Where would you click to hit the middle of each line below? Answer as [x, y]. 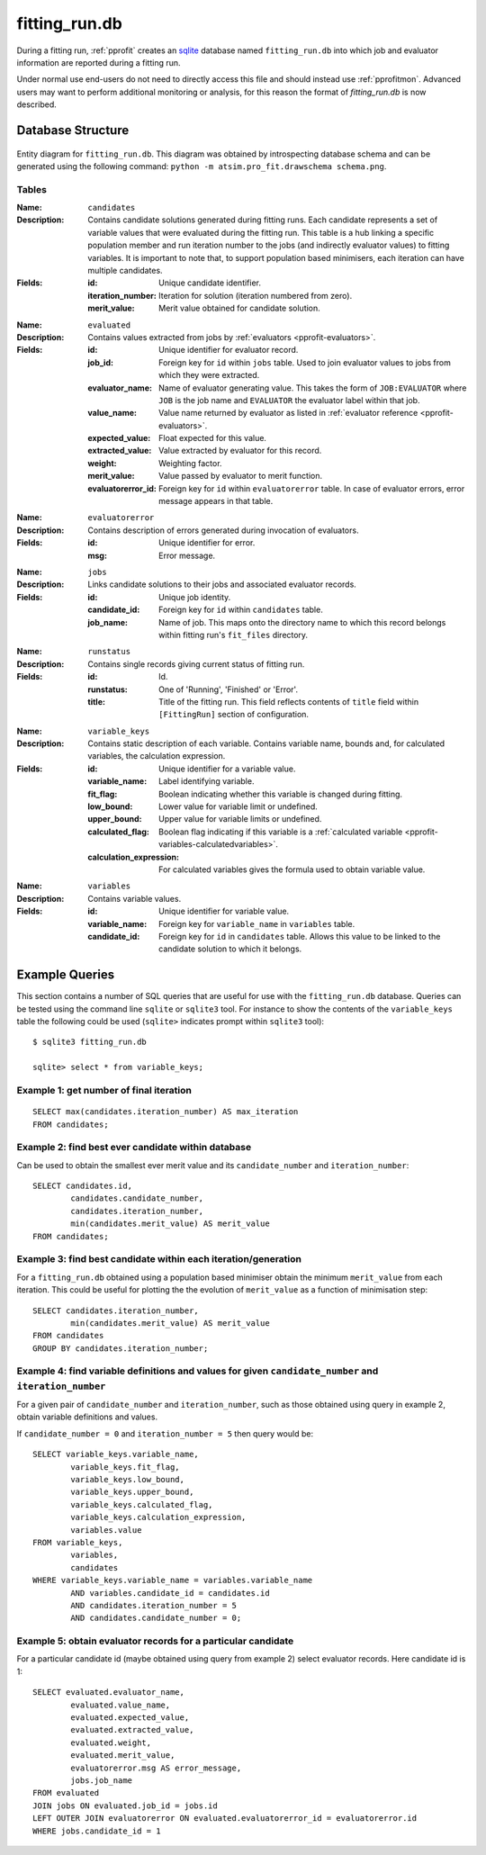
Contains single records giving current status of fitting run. [196, 664]
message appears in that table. [216, 501]
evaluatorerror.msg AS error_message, [156, 1768]
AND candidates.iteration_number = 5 [154, 1605]
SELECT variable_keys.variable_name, [116, 1454]
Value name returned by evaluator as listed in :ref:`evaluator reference [288, 413]
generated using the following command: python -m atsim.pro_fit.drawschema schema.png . [202, 166]
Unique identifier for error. [207, 543]
